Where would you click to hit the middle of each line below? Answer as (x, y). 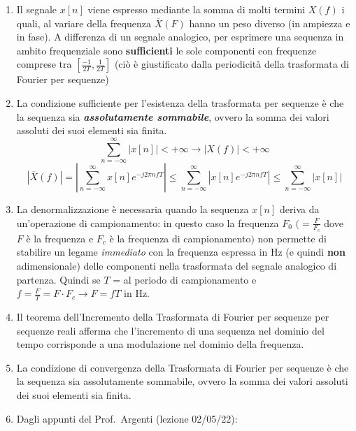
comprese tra (44, 64)
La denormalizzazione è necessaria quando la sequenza (133, 209)
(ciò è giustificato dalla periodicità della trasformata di (232, 64)
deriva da (300, 209)
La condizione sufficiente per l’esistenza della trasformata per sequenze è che (180, 102)
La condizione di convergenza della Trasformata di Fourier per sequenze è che (183, 367)
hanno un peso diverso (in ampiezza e (270, 23)
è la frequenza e (60, 238)
